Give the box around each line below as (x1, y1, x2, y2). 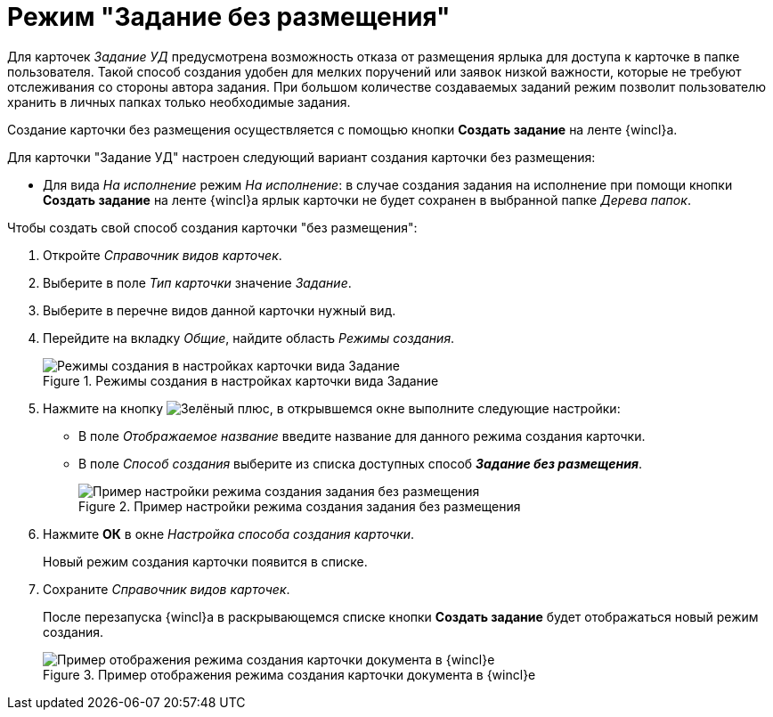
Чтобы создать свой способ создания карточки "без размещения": (7, 219, 418, 235)
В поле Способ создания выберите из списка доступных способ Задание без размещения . (78, 455, 642, 471)
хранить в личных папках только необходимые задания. (7, 94, 351, 110)
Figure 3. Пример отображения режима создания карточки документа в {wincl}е (43, 666, 536, 682)
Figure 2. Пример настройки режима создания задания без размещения (78, 498, 521, 514)
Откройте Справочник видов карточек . (43, 247, 282, 263)
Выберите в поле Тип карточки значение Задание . (43, 274, 352, 290)
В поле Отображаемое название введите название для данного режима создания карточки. (78, 428, 646, 444)
